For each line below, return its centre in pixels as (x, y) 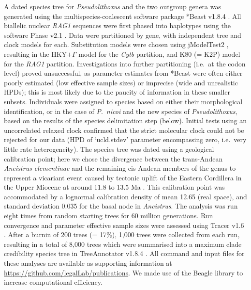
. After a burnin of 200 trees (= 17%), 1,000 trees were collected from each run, (122, 234)
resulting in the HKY (36, 54)
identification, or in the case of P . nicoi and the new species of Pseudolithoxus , (121, 111)
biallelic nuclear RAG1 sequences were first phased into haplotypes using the (117, 25)
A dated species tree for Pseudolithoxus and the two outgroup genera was (112, 6)
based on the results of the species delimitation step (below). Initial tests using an (125, 121)
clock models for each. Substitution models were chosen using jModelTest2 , (116, 44)
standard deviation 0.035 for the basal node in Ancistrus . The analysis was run (121, 206)
